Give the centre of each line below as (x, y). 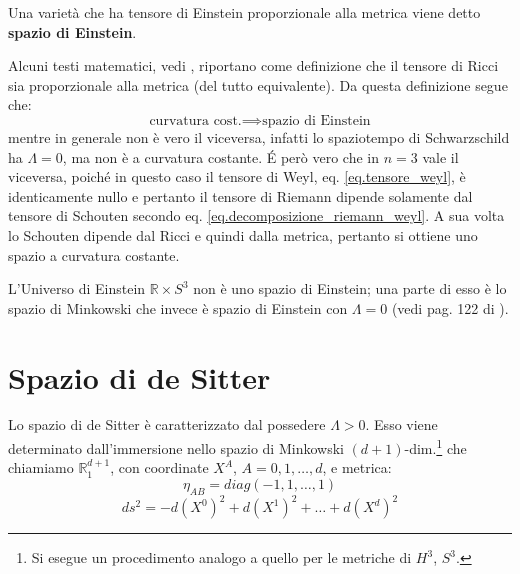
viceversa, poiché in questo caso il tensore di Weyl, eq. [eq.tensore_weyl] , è (237, 176)
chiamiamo (41, 467)
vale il (440, 156)
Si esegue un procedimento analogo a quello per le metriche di (221, 557)
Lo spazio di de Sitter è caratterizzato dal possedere (167, 424)
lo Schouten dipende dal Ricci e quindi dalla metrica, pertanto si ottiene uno (243, 234)
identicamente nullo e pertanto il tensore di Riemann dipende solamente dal (240, 195)
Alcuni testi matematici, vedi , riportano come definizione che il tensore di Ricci (253, 65)
